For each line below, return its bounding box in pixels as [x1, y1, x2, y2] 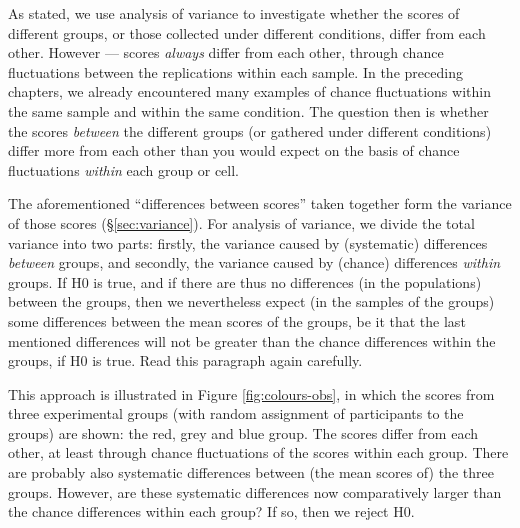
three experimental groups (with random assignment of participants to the [8, 403, 464, 424]
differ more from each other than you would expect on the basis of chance [8, 140, 460, 161]
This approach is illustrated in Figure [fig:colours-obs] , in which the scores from [8, 383, 495, 404]
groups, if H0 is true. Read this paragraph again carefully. [8, 350, 363, 371]
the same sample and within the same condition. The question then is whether [8, 100, 489, 121]
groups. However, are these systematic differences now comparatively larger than [8, 481, 502, 502]
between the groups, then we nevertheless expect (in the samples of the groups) [8, 291, 495, 312]
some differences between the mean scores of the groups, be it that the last [8, 310, 466, 331]
